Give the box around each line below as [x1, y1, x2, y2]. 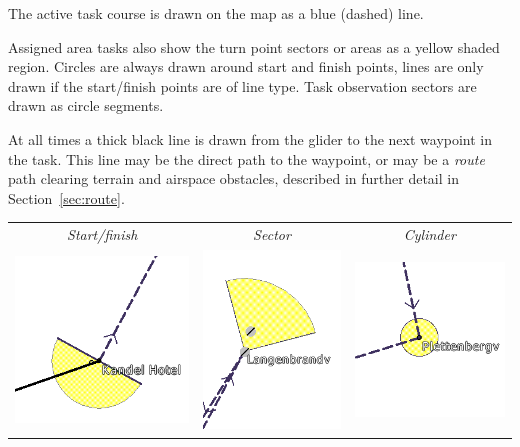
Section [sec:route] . [8, 187, 125, 208]
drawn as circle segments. [8, 95, 164, 116]
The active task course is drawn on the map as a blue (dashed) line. [8, 3, 424, 23]
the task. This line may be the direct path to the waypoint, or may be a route [8, 148, 485, 169]
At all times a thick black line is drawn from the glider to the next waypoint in [8, 128, 493, 149]
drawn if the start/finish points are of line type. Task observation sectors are [8, 75, 477, 96]
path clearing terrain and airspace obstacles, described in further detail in [8, 168, 459, 189]
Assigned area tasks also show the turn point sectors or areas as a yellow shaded [8, 36, 500, 57]
